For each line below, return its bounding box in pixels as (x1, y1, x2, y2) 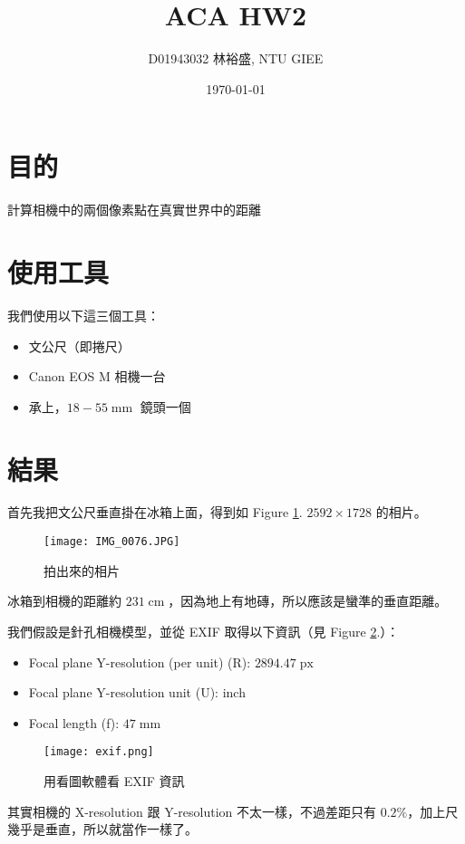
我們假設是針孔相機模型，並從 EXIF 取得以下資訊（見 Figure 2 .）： (7, 621, 400, 640)
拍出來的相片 (44, 561, 120, 580)
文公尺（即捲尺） (28, 336, 131, 355)
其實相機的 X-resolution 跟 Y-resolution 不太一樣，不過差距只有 (7, 801, 377, 820)
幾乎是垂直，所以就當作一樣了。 (7, 820, 198, 839)
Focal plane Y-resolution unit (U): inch (28, 683, 246, 702)
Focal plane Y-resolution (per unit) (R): (28, 652, 251, 671)
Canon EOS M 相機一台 (28, 367, 166, 386)
